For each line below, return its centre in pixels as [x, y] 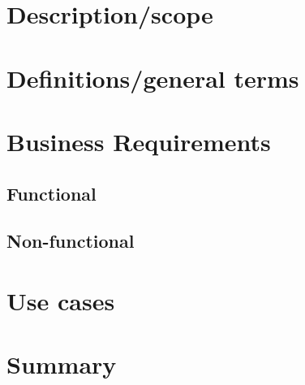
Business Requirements [139, 141]
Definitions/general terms [153, 78]
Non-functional [71, 241]
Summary [62, 364]
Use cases [61, 300]
